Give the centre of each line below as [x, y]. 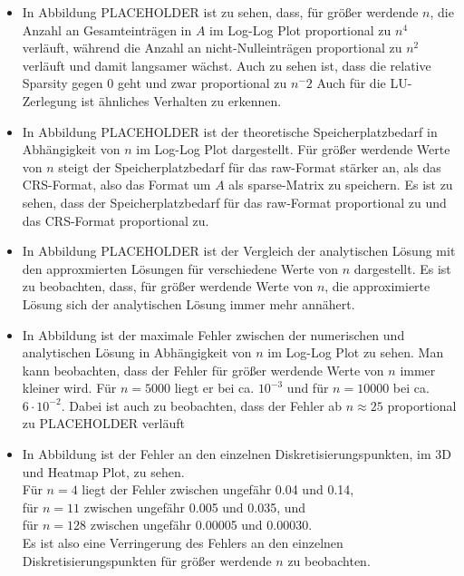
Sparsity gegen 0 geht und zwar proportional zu [155, 83]
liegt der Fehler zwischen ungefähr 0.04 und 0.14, [218, 489]
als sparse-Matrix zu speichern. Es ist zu [341, 185]
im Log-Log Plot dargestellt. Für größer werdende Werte [293, 149]
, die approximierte [377, 286]
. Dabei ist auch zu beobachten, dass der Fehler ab [202, 405]
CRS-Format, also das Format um [116, 185]
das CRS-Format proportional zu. [116, 220]
